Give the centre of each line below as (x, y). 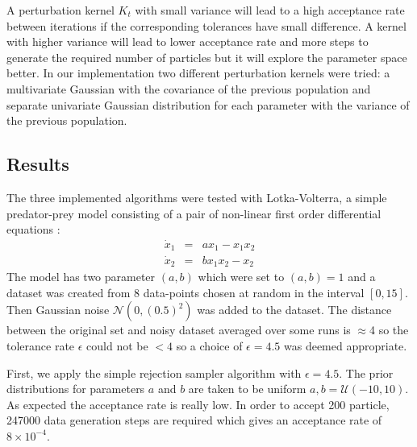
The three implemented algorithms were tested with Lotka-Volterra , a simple (197, 197)
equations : (33, 229)
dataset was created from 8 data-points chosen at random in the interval (186, 292)
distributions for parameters (76, 389)
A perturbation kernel (60, 10)
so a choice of (209, 345)
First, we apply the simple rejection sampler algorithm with (154, 372)
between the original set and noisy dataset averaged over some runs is (179, 330)
